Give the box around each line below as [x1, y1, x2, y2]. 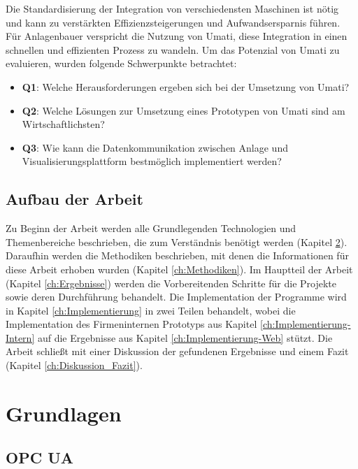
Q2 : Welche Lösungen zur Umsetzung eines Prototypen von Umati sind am [22, 103, 345, 117]
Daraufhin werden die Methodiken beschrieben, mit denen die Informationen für [6, 248, 349, 263]
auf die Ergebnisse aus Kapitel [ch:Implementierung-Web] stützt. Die [37, 330, 333, 345]
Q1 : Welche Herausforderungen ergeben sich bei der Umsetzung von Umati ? [22, 79, 350, 94]
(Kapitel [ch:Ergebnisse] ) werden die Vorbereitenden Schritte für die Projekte [6, 275, 336, 290]
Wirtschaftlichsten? [22, 117, 105, 131]
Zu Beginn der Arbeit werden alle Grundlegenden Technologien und [6, 221, 296, 236]
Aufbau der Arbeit [6, 188, 143, 210]
